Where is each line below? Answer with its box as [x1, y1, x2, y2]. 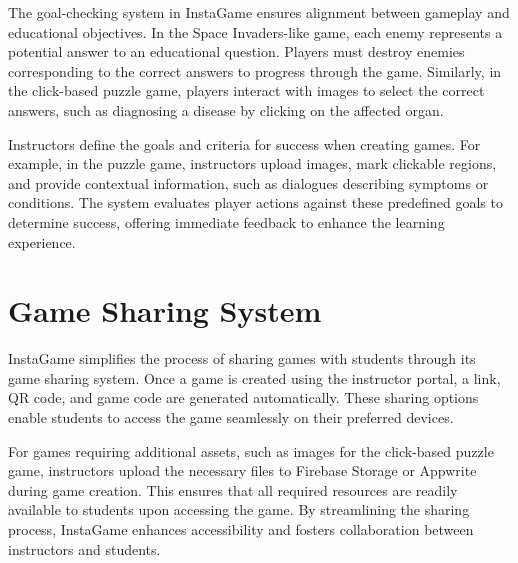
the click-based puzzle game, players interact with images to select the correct [8, 80, 485, 101]
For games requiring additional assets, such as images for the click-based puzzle [8, 440, 494, 461]
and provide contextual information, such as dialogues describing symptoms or [8, 172, 489, 193]
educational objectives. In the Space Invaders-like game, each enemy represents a [8, 21, 503, 42]
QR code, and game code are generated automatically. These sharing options [8, 387, 479, 408]
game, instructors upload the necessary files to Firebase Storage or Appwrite [8, 460, 477, 481]
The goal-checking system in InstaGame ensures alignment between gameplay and [8, 2, 510, 22]
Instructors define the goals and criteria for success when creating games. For [8, 133, 481, 154]
